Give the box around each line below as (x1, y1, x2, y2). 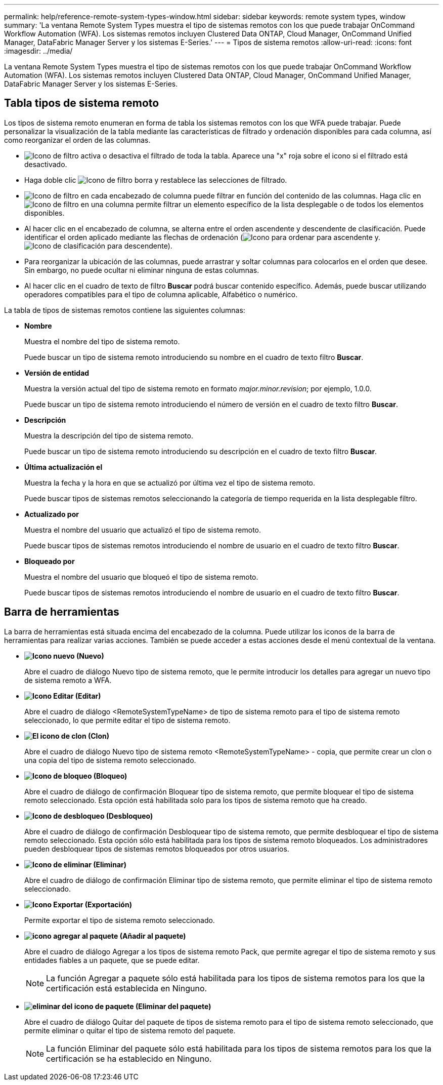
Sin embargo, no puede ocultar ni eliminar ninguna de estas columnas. (24, 265, 259, 274)
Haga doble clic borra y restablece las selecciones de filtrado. (24, 175, 287, 184)
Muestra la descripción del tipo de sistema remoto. (24, 431, 193, 440)
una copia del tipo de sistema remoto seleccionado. (24, 755, 196, 765)
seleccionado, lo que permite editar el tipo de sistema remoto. (24, 715, 231, 725)
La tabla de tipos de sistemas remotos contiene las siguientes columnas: (4, 305, 245, 314)
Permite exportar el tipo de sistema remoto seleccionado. (24, 915, 215, 925)
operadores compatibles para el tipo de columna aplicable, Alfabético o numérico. (24, 290, 298, 299)
